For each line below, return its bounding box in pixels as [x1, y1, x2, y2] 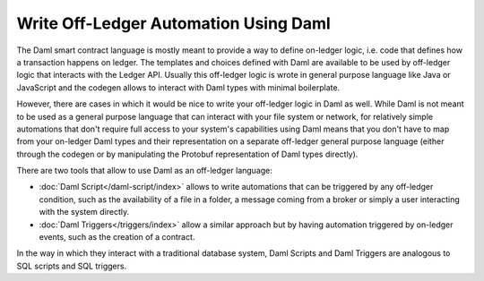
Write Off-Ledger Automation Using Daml [16, 13, 331, 33]
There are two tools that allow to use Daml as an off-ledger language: [16, 166, 273, 176]
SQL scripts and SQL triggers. [16, 260, 127, 271]
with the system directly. [39, 207, 130, 217]
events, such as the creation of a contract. [39, 232, 195, 243]
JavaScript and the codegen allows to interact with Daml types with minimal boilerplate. [16, 81, 341, 93]
